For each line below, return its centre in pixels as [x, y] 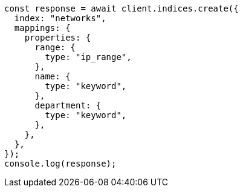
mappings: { [42, 28]
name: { [53, 76]
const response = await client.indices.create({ [121, 8]
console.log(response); [60, 164]
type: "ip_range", [88, 57]
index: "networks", [60, 18]
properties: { [58, 38]
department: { [68, 105]
